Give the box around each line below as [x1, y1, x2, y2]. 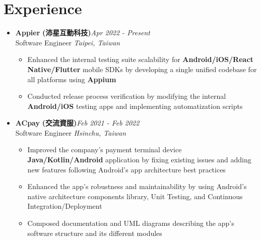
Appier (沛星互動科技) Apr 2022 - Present [15, 27, 150, 38]
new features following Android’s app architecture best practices [27, 164, 226, 174]
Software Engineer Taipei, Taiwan [15, 37, 120, 47]
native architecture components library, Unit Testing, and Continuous [27, 191, 243, 201]
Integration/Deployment [27, 201, 102, 211]
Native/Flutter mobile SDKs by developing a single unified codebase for [27, 64, 257, 74]
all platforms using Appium [27, 74, 116, 84]
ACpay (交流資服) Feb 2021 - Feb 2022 [15, 117, 140, 128]
